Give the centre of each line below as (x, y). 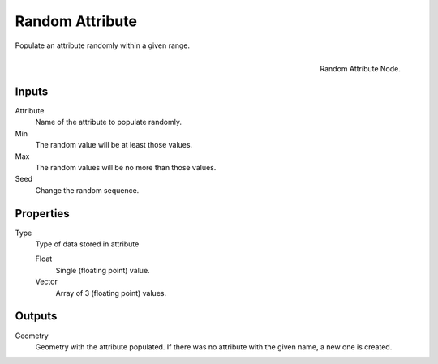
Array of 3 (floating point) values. (111, 293)
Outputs (36, 316)
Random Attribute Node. (360, 68)
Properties (42, 214)
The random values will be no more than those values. (126, 167)
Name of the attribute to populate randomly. (109, 122)
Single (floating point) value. (103, 270)
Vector (47, 282)
